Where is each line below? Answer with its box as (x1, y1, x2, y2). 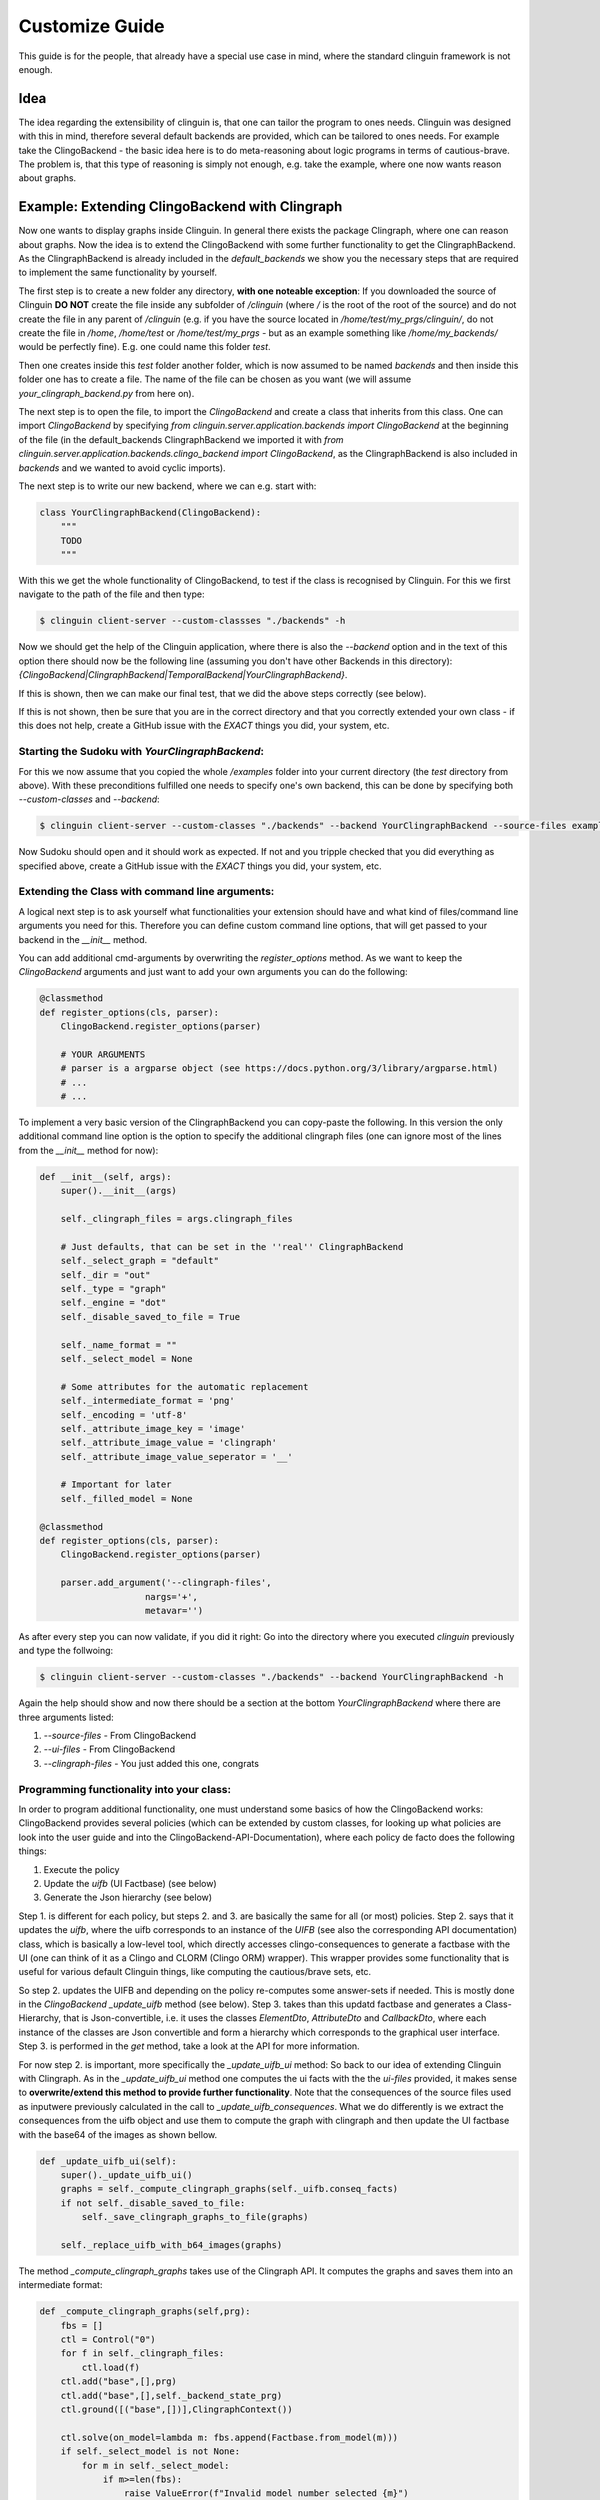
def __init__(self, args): (39, 1171, 172, 1182)
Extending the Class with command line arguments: (18, 885, 275, 899)
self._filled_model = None (60, 1493, 194, 1504)
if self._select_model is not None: (60, 2446, 240, 2457)
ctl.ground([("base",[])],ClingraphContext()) (60, 2404, 294, 2415)
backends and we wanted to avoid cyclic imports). (18, 461, 226, 474)
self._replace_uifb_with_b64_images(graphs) (60, 2239, 283, 2250)
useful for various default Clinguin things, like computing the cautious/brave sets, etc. (18, 1966, 372, 1978)
